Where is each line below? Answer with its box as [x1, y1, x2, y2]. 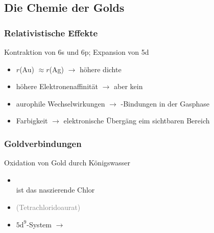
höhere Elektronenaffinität [16, 81, 98, 92]
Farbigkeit [16, 115, 48, 126]
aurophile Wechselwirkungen [16, 98, 105, 109]
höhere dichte [79, 63, 122, 74]
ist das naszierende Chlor [16, 184, 95, 195]
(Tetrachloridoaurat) [16, 201, 81, 212]
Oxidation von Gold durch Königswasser [4, 157, 130, 168]
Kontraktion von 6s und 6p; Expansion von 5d [4, 47, 149, 57]
